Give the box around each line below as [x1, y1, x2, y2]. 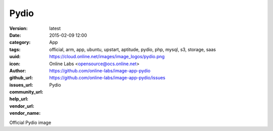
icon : [9, 61, 21, 67]
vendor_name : [9, 110, 41, 116]
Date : [9, 32, 21, 38]
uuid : [9, 54, 21, 60]
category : [9, 39, 31, 46]
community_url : [9, 89, 43, 95]
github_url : [9, 75, 33, 81]
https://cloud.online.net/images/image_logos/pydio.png [49, 54, 165, 60]
